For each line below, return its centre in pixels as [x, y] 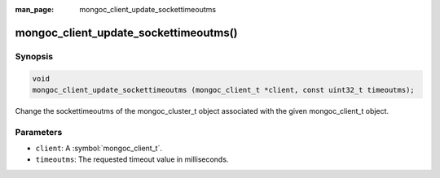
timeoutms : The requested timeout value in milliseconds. [132, 159]
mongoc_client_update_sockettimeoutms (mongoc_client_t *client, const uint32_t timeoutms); [223, 90]
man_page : [35, 9]
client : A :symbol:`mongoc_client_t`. [99, 148]
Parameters [39, 132]
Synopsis [34, 56]
